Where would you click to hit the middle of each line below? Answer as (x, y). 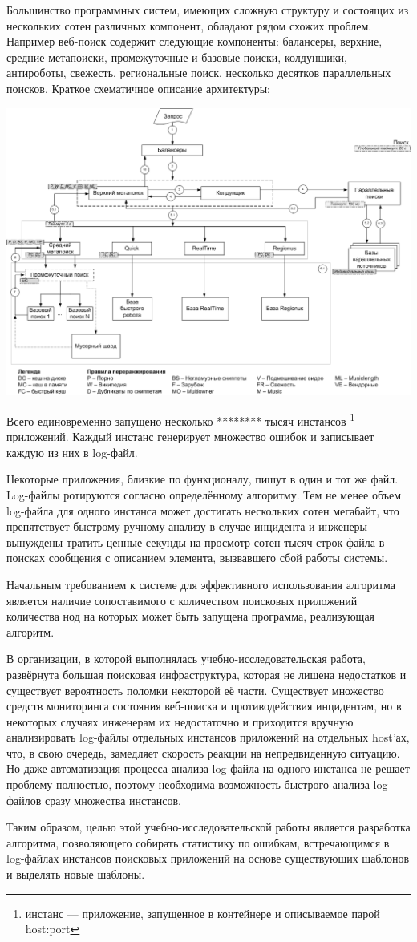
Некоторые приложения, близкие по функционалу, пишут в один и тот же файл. (202, 479)
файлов (24, 800)
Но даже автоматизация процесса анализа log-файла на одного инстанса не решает (208, 768)
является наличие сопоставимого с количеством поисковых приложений (182, 600)
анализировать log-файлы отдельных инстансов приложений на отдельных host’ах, (208, 737)
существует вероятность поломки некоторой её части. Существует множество (195, 690)
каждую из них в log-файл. (72, 452)
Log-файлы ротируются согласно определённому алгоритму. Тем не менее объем (204, 494)
